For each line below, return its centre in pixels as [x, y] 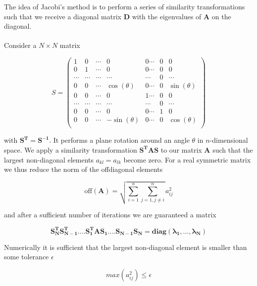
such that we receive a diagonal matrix [63, 16]
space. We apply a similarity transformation [71, 149]
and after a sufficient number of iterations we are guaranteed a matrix [110, 215]
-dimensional [229, 140]
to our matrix [181, 149]
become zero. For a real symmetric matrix [187, 159]
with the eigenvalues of [167, 16]
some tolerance [26, 257]
